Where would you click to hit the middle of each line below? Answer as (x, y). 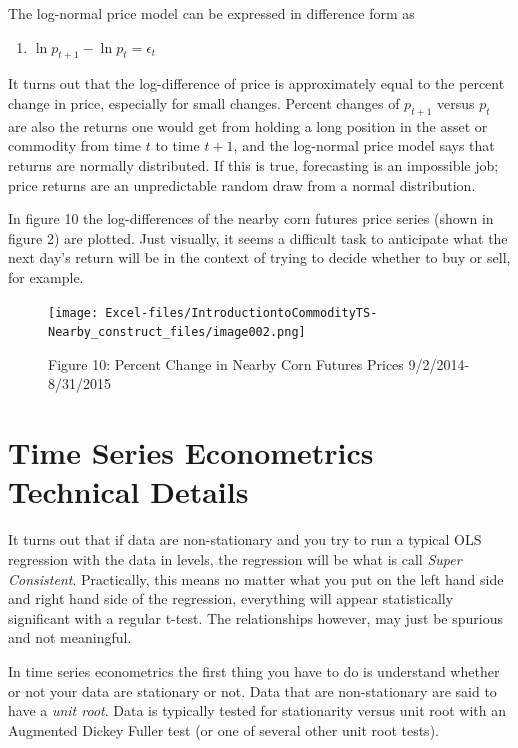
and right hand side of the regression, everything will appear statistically (231, 598)
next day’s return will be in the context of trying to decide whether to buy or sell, (259, 257)
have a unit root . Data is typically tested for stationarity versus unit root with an (257, 710)
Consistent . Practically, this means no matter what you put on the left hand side (256, 578)
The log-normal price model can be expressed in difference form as (211, 13)
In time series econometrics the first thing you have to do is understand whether (254, 670)
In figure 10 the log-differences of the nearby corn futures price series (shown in (251, 218)
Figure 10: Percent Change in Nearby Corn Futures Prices (226, 363)
